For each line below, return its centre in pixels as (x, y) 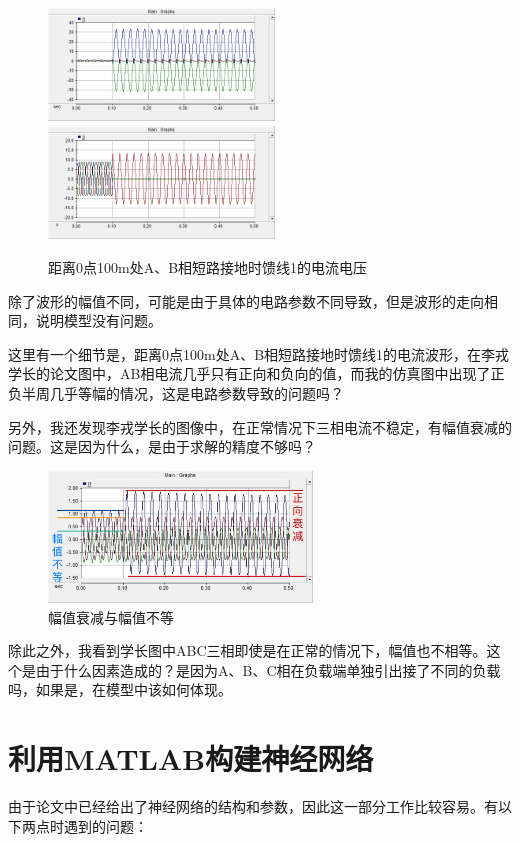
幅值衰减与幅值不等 (111, 616)
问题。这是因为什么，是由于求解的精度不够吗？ (162, 446)
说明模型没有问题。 (98, 320)
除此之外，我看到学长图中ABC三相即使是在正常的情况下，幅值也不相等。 (247, 650)
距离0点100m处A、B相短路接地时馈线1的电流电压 (208, 266)
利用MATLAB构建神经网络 (191, 758)
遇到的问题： (105, 825)
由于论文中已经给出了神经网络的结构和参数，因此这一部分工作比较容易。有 (253, 806)
